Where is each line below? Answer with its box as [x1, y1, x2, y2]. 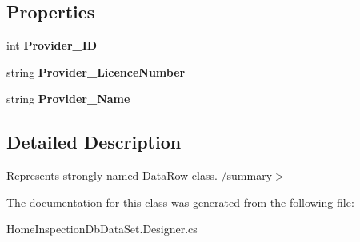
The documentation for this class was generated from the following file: [6, 193, 354, 210]
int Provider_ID [6, 37, 98, 54]
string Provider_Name [6, 90, 130, 107]
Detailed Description [6, 129, 182, 154]
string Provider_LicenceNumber [6, 63, 186, 80]
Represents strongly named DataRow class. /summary [6, 167, 273, 184]
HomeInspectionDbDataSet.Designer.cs [6, 220, 198, 237]
